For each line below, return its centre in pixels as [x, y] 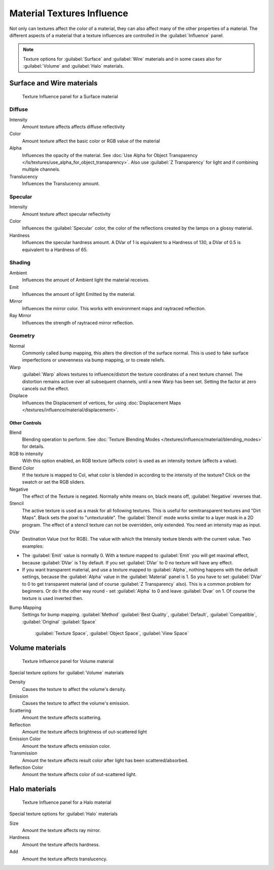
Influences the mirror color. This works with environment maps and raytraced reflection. [114, 308]
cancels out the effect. [46, 388]
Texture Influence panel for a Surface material [70, 96]
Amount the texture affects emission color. [66, 746]
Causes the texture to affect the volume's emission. [76, 703]
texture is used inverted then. [53, 598]
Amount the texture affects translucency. [65, 859]
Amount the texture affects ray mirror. [61, 830]
